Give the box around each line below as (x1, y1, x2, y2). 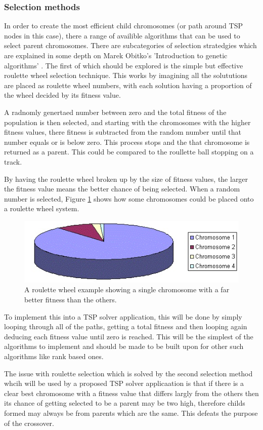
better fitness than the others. (24, 294, 117, 304)
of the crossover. (4, 417, 54, 428)
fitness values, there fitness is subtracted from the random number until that (4, 127, 241, 137)
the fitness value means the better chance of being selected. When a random (4, 183, 240, 194)
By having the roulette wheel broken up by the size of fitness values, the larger (4, 173, 248, 184)
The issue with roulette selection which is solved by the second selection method (4, 368, 253, 378)
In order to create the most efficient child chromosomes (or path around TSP (4, 20, 243, 31)
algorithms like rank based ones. (4, 350, 104, 361)
